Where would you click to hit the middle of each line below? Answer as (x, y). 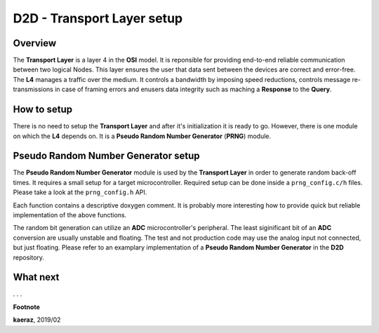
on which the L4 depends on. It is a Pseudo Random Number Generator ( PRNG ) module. (142, 136)
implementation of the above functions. (70, 215)
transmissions (33, 89)
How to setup (43, 110)
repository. (29, 257)
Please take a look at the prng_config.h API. (80, 192)
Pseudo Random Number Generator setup (106, 156)
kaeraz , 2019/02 (37, 320)
